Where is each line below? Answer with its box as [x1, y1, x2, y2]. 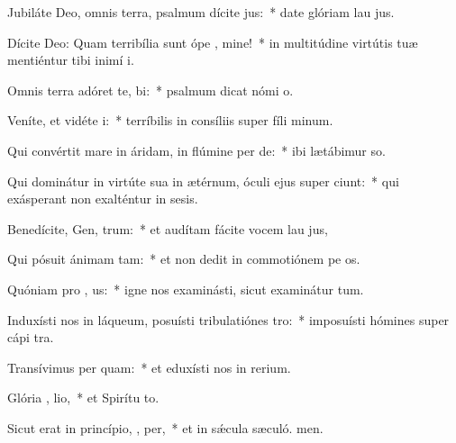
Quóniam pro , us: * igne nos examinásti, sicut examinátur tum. [7, 279, 364, 298]
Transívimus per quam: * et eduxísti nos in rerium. [7, 357, 291, 376]
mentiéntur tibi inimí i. [7, 50, 134, 69]
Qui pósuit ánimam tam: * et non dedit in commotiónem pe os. [7, 249, 360, 268]
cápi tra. [7, 328, 54, 347]
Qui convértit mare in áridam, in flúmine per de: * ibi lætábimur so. [7, 140, 386, 159]
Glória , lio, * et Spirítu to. [7, 388, 160, 407]
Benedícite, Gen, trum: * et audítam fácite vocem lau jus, [7, 219, 328, 238]
